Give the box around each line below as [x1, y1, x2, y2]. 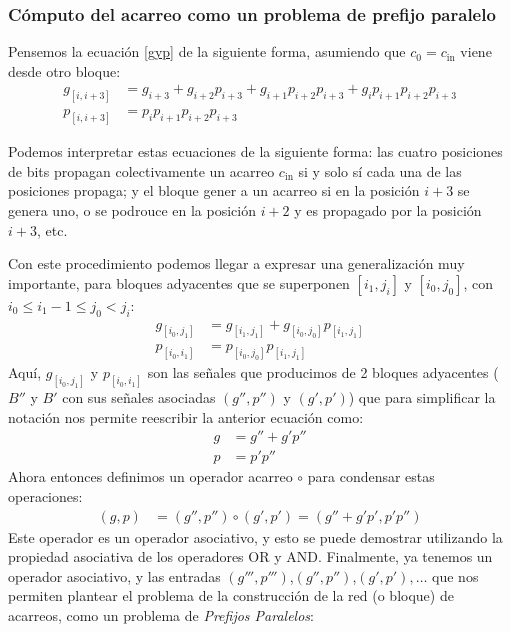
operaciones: [8, 486, 83, 507]
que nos [432, 565, 479, 586]
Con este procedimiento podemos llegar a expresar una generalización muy [8, 253, 465, 274]
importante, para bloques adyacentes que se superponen [8, 272, 350, 293]
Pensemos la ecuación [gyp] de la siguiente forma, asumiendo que [8, 41, 406, 62]
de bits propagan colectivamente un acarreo [8, 160, 275, 181]
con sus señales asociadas [62, 387, 216, 408]
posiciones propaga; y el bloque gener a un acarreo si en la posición [8, 180, 420, 201]
